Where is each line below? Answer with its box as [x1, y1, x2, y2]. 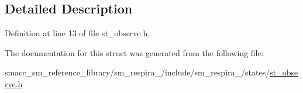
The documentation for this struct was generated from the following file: [5, 46, 264, 58]
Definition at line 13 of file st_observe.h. [5, 27, 150, 39]
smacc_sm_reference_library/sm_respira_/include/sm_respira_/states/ [5, 66, 270, 78]
